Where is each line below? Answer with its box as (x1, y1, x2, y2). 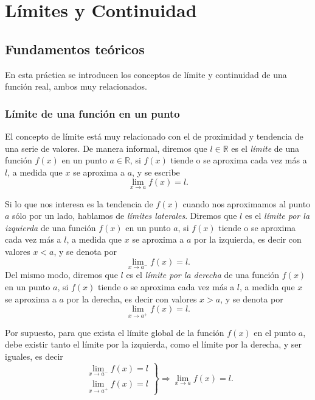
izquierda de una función (5, 221, 96, 234)
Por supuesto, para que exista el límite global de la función (5, 326, 224, 338)
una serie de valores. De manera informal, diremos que (5, 141, 207, 154)
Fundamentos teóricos (5, 39, 145, 58)
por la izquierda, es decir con (194, 233, 302, 246)
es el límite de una (231, 141, 300, 154)
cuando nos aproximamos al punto (182, 197, 311, 210)
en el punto (254, 326, 296, 338)
